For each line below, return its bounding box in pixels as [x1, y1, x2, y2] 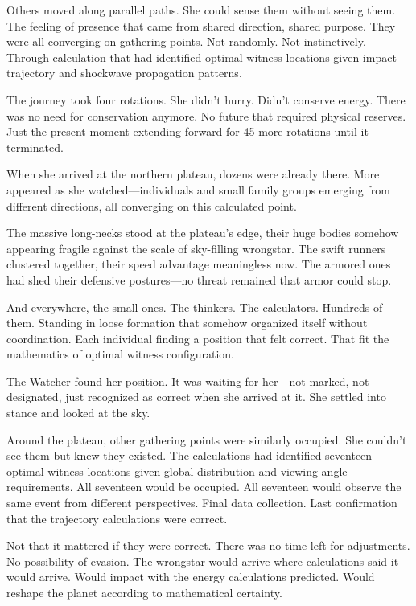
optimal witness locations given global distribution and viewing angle [6, 462, 348, 479]
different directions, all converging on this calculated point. [6, 197, 297, 214]
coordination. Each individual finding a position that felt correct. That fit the [6, 330, 389, 346]
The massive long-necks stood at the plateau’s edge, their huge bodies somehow [6, 224, 399, 241]
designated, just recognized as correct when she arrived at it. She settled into [6, 388, 386, 405]
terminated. [6, 138, 64, 155]
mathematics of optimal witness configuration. [6, 346, 234, 362]
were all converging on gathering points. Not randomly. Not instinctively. [6, 33, 366, 50]
